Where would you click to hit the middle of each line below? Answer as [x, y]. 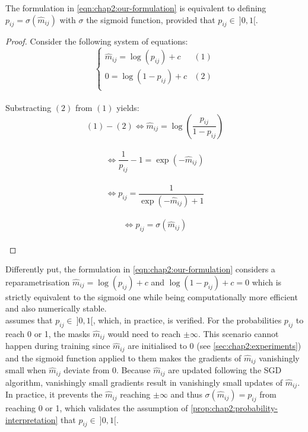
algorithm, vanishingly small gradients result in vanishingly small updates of [144, 382]
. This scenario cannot [238, 333]
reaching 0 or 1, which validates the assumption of [97, 407]
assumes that [29, 320]
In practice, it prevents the [54, 394]
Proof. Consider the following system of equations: [97, 41]
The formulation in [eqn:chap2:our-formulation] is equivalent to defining [136, 8]
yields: [128, 108]
